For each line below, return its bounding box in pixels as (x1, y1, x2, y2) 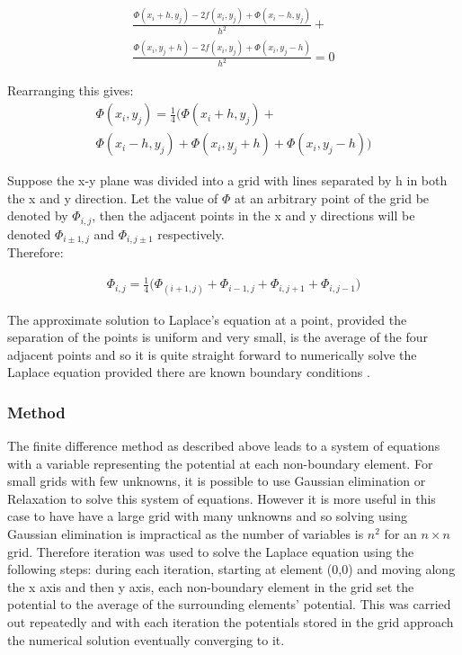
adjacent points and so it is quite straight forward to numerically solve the (7, 345, 417, 363)
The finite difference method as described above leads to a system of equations (7, 436, 440, 455)
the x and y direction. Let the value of (7, 188, 218, 207)
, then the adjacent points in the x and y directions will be (92, 206, 415, 225)
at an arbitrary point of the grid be (235, 188, 430, 207)
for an (384, 525, 417, 543)
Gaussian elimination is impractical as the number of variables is (7, 525, 364, 543)
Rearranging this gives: (7, 81, 134, 100)
